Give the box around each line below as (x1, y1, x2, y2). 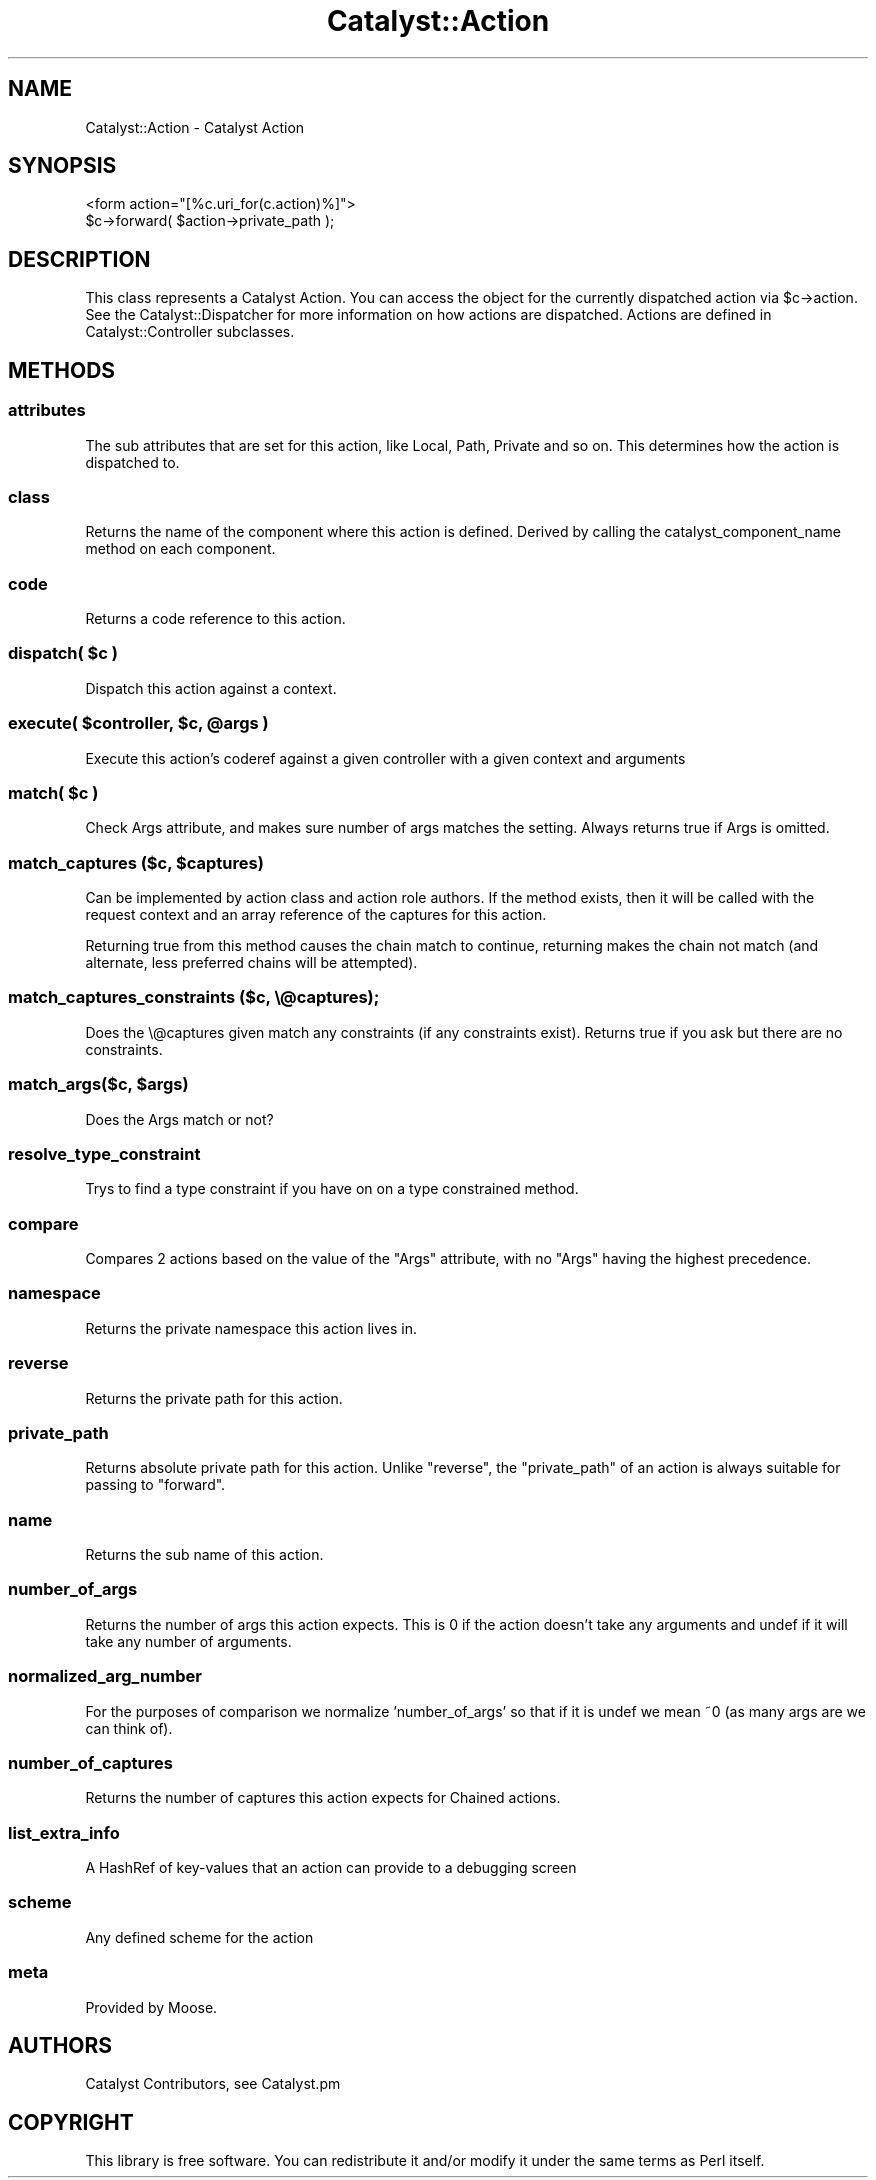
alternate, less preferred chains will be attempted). (85, 954, 418, 971)
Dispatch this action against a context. (85, 679, 337, 697)
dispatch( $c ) (8, 643, 118, 664)
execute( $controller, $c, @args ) (8, 713, 269, 734)
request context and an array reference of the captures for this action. (85, 906, 547, 923)
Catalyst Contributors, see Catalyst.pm (85, 2075, 341, 2093)
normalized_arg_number (8, 1666, 202, 1687)
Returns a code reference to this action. (85, 610, 346, 627)
